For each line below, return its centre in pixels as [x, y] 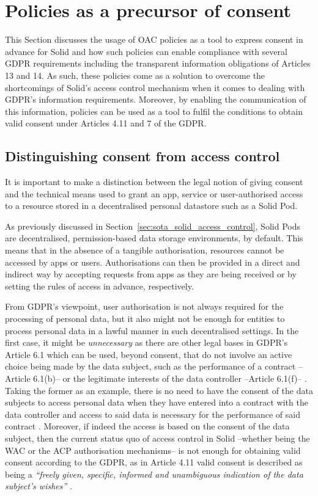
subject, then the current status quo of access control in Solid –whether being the [157, 438]
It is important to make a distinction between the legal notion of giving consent [154, 182]
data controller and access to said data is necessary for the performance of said [153, 414]
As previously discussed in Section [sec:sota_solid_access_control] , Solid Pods [153, 226]
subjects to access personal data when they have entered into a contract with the [157, 402]
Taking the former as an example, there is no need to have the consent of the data [159, 390]
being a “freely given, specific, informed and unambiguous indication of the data [154, 474]
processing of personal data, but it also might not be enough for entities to [145, 319]
